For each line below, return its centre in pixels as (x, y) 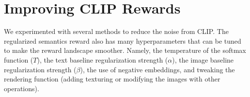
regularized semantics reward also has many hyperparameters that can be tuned (123, 40)
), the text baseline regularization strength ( (102, 59)
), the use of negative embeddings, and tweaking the (157, 69)
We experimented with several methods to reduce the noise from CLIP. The (116, 31)
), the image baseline (203, 59)
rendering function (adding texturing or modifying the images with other (112, 79)
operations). (22, 88)
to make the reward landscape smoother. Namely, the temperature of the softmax (125, 50)
